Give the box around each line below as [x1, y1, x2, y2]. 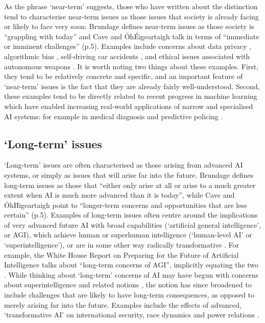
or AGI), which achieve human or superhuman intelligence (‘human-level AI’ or [4, 229, 252, 240]
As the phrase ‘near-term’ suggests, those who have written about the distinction [4, 1, 258, 11]
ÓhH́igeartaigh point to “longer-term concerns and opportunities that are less [4, 199, 247, 210]
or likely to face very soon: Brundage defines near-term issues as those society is [4, 21, 254, 32]
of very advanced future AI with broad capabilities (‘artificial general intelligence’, [4, 219, 261, 230]
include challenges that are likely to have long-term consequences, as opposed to [4, 289, 255, 300]
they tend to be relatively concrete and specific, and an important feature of [4, 71, 243, 82]
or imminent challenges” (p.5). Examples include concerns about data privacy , [4, 41, 251, 51]
